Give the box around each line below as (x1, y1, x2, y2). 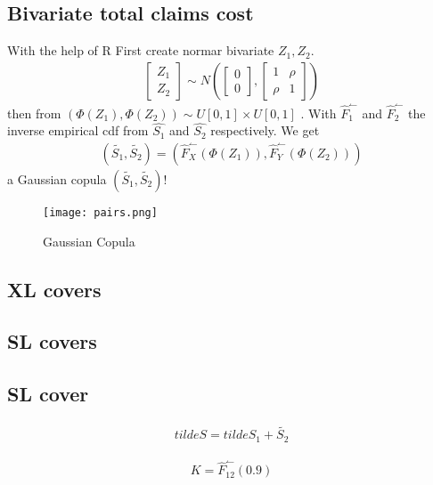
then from (7, 103, 61, 122)
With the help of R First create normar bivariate (7, 41, 274, 60)
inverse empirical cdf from (7, 121, 149, 140)
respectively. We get (210, 121, 320, 140)
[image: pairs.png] (43, 206, 158, 219)
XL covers (7, 275, 102, 303)
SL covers (7, 327, 97, 355)
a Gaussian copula (7, 169, 107, 188)
